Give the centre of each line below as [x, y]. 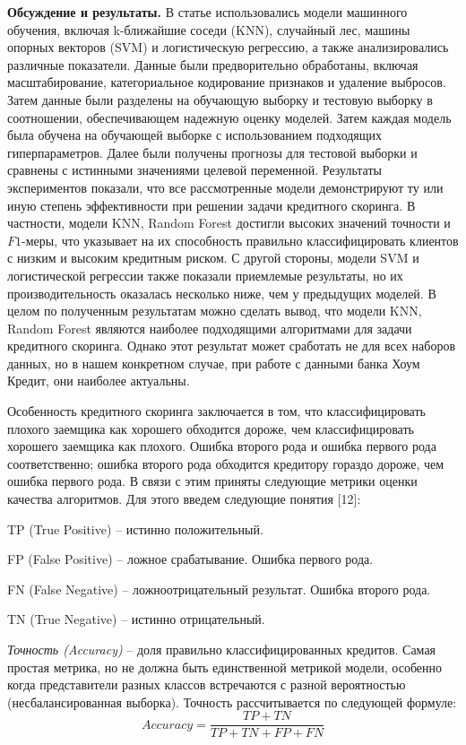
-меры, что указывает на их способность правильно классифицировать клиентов [240, 240]
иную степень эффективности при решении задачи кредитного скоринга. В [211, 205]
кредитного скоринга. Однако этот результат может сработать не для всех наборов [232, 346]
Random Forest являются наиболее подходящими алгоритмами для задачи [210, 328]
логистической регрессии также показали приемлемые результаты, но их [205, 275]
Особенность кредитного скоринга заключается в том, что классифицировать [216, 411]
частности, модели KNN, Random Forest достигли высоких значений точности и [229, 223]
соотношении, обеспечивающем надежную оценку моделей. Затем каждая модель [229, 117]
